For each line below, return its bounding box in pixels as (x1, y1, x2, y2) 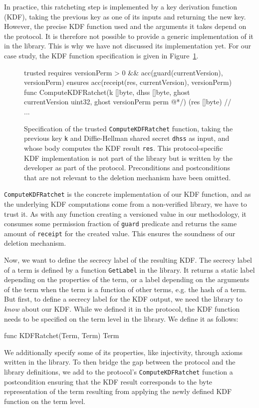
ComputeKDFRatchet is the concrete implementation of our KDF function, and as (4, 189, 251, 199)
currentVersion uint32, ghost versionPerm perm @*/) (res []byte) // (24, 96, 232, 107)
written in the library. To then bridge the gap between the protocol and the (4, 357, 236, 367)
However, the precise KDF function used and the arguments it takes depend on (4, 21, 247, 31)
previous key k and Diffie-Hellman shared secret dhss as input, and (24, 133, 230, 143)
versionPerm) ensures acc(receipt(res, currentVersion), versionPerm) (24, 77, 232, 87)
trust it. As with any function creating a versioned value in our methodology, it (4, 208, 247, 219)
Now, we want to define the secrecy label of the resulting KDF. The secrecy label (4, 255, 252, 265)
